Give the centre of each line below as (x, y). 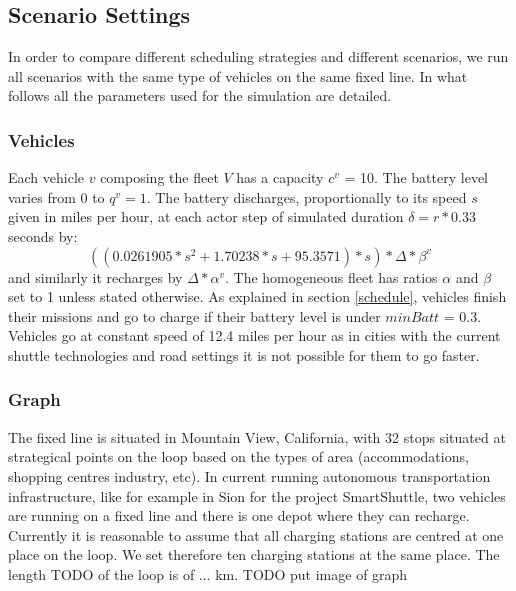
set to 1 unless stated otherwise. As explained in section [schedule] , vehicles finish (257, 296)
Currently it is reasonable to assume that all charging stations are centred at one (256, 534)
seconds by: (43, 235)
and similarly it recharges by (95, 276)
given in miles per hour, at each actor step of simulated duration (206, 216)
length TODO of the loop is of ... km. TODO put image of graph (208, 573)
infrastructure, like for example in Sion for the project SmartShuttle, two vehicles (257, 495)
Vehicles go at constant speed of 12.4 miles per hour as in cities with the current (254, 335)
